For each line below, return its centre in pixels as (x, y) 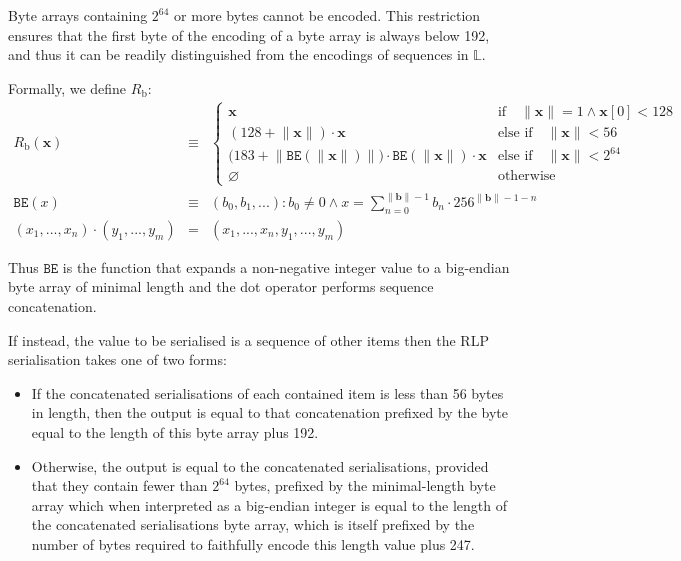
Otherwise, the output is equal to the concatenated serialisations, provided (260, 465)
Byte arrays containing (78, 15)
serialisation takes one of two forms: (117, 359)
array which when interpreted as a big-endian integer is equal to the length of (269, 504)
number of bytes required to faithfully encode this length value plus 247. (253, 544)
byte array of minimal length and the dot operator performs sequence (221, 286)
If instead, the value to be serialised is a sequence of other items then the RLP (248, 339)
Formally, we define (67, 87)
